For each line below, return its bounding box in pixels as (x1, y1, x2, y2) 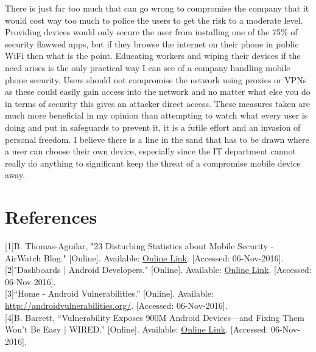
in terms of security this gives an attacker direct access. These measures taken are (5, 97, 310, 109)
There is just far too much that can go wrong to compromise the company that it (5, 2, 309, 14)
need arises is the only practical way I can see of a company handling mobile (5, 61, 290, 74)
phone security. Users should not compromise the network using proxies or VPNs (5, 73, 307, 86)
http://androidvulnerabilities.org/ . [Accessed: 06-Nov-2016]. (5, 299, 228, 311)
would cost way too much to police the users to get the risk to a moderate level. (5, 13, 303, 26)
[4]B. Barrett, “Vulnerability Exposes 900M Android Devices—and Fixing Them (5, 311, 304, 323)
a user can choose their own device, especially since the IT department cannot (5, 145, 296, 157)
